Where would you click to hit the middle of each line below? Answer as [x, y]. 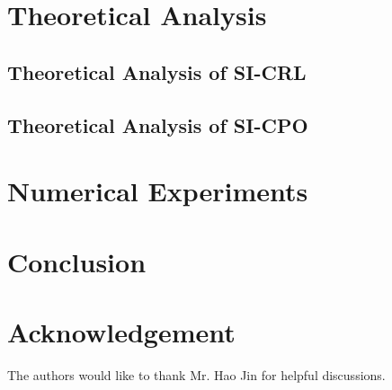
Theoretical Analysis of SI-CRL [157, 71]
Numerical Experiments [158, 191]
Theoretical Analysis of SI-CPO [158, 124]
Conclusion [77, 261]
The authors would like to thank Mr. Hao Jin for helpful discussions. [196, 374]
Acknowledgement [121, 331]
